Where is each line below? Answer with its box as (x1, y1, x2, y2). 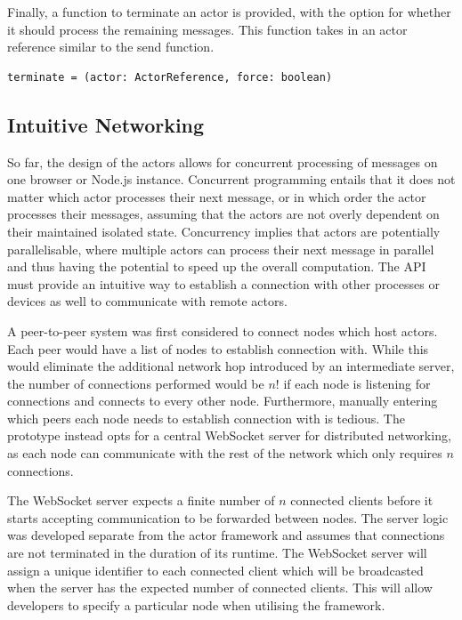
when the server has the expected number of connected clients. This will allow (7, 578, 433, 597)
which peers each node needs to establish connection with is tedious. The (7, 408, 405, 427)
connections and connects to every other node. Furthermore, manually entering (7, 391, 438, 410)
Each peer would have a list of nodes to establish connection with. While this (7, 339, 429, 358)
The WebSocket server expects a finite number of (7, 491, 275, 510)
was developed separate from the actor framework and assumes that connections (7, 526, 445, 544)
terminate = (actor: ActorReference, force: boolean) (7, 70, 333, 84)
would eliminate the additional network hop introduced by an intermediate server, (7, 357, 455, 375)
